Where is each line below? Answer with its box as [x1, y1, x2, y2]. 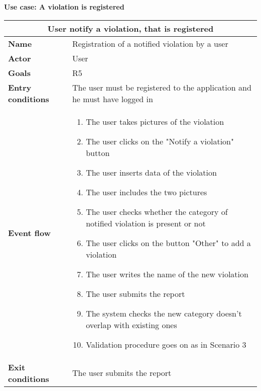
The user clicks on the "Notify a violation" [86, 135, 234, 147]
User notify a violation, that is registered [47, 22, 214, 34]
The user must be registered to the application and [72, 81, 251, 93]
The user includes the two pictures [86, 186, 207, 198]
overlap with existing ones [86, 319, 177, 331]
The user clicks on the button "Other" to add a [86, 237, 251, 249]
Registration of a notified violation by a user [72, 37, 228, 49]
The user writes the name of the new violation [86, 268, 248, 280]
